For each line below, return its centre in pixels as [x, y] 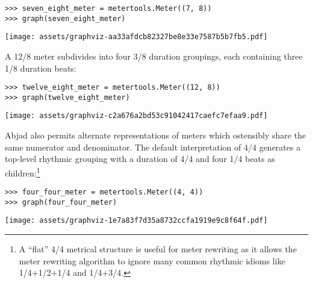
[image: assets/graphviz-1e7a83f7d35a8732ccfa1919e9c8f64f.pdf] [136, 221]
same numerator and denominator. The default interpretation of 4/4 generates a [153, 147]
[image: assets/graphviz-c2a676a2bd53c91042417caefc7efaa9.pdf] [136, 116]
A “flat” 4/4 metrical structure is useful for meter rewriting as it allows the [158, 249]
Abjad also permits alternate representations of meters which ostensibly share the [156, 135]
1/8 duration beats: [41, 68]
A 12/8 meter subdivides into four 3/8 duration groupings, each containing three [154, 56]
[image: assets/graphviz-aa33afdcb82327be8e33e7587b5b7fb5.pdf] [136, 37]
